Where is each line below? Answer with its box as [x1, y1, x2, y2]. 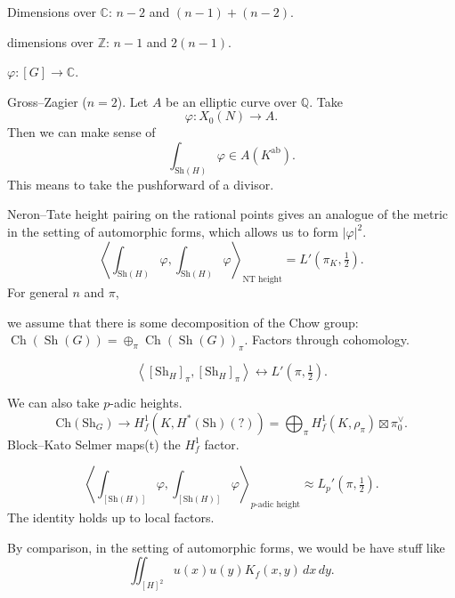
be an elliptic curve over [166, 92, 297, 110]
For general [7, 283, 69, 302]
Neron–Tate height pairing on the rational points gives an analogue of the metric [7, 205, 448, 223]
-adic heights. [110, 393, 183, 412]
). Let [117, 92, 149, 110]
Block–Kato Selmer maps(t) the [7, 434, 181, 453]
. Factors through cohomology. [244, 330, 410, 349]
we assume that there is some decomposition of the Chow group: [7, 312, 359, 331]
